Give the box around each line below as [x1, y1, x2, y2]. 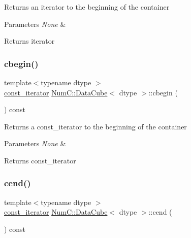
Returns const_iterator [4, 155, 76, 165]
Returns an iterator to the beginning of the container [4, 2, 170, 12]
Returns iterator [4, 36, 55, 46]
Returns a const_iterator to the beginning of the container [4, 121, 187, 131]
